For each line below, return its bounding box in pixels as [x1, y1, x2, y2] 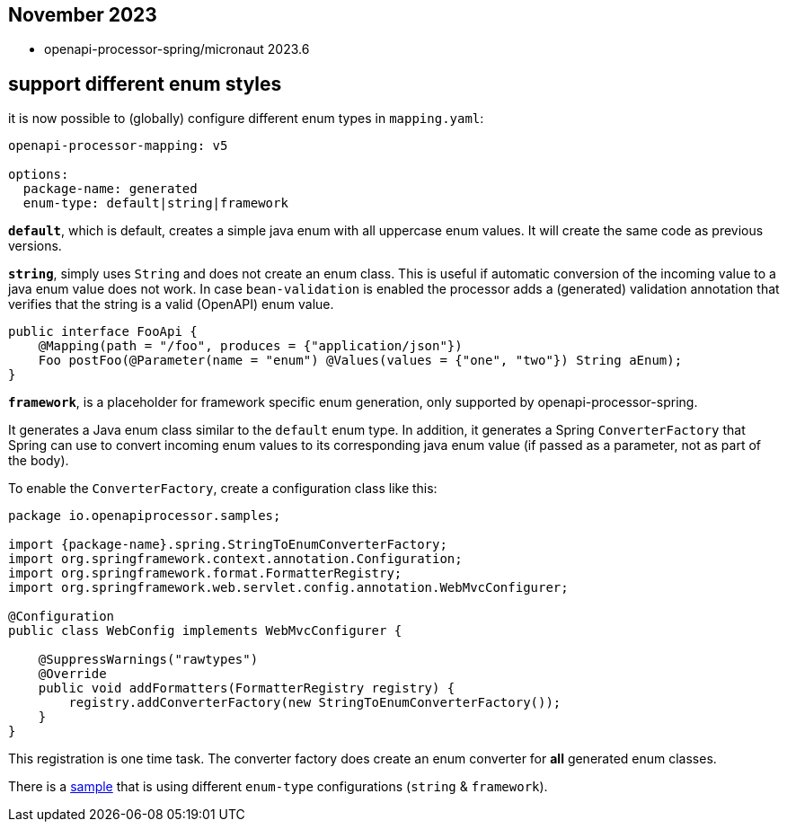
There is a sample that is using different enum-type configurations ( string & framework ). [8, 779, 548, 795]
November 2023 [8, 4, 157, 26]
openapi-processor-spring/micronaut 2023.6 [44, 41, 310, 57]
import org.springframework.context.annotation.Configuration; [8, 551, 463, 567]
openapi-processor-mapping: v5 [8, 138, 228, 154]
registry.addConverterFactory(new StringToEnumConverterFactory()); [68, 695, 562, 710]
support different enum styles [8, 72, 282, 95]
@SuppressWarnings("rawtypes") [38, 652, 259, 667]
